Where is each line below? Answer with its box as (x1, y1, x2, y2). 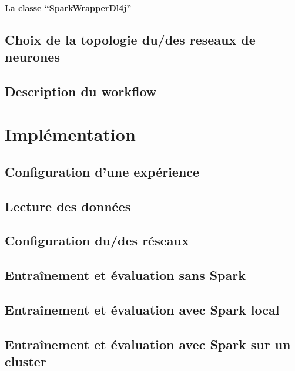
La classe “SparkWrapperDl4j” (5, 1, 132, 14)
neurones (5, 47, 60, 65)
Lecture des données (5, 197, 131, 215)
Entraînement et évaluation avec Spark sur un (5, 335, 291, 353)
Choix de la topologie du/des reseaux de (5, 30, 256, 48)
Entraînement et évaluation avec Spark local (5, 301, 280, 319)
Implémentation (5, 122, 136, 146)
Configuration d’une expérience (5, 162, 200, 180)
